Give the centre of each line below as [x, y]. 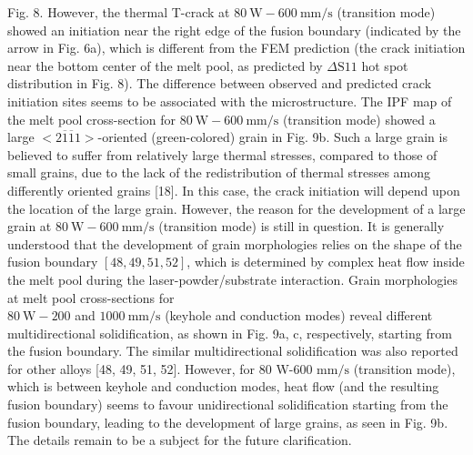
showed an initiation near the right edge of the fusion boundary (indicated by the [234, 30]
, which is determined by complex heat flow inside [326, 262]
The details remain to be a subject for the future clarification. [180, 440]
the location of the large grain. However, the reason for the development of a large [236, 208]
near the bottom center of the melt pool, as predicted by [165, 65]
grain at [30, 226]
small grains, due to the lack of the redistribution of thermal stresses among [219, 172]
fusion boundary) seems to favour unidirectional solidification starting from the [228, 404]
